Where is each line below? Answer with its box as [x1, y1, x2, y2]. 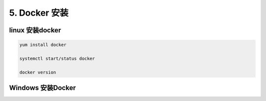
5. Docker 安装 [9, 7, 69, 18]
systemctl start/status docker [19, 55, 96, 61]
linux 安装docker [9, 26, 61, 34]
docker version [19, 69, 56, 75]
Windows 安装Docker [9, 84, 76, 92]
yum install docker [19, 42, 66, 48]
